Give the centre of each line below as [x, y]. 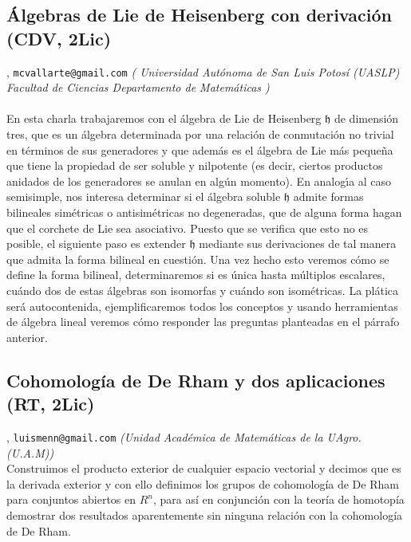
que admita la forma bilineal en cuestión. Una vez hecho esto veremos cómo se [198, 259]
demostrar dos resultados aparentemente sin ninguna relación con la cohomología [205, 515]
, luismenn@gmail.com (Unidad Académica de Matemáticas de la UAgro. [184, 436]
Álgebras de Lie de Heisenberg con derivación [199, 15]
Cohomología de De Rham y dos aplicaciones [196, 380]
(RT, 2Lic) [51, 404]
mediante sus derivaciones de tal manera [298, 244]
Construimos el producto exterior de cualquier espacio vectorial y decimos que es [204, 468]
